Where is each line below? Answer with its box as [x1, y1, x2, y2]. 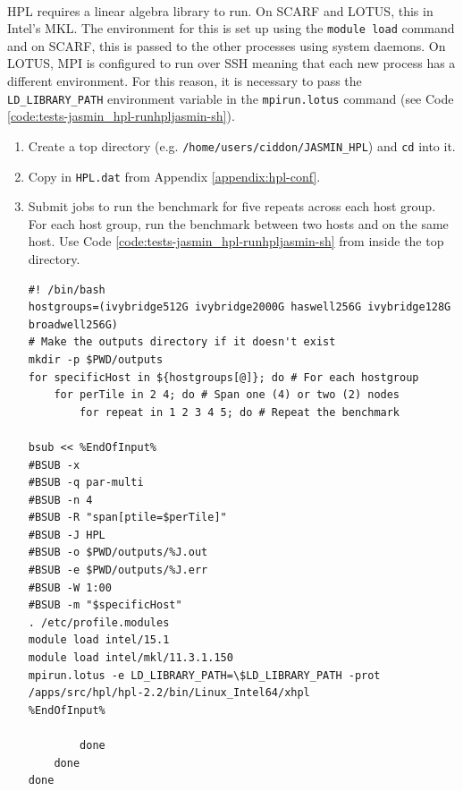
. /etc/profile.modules [28, 616, 170, 629]
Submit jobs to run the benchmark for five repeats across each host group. [28, 197, 436, 216]
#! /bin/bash [28, 283, 105, 296]
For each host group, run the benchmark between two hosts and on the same [28, 214, 449, 233]
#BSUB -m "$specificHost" [28, 599, 182, 612]
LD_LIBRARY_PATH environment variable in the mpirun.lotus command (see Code [7, 89, 454, 107]
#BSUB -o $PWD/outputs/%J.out [28, 546, 208, 559]
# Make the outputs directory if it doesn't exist [28, 336, 336, 349]
